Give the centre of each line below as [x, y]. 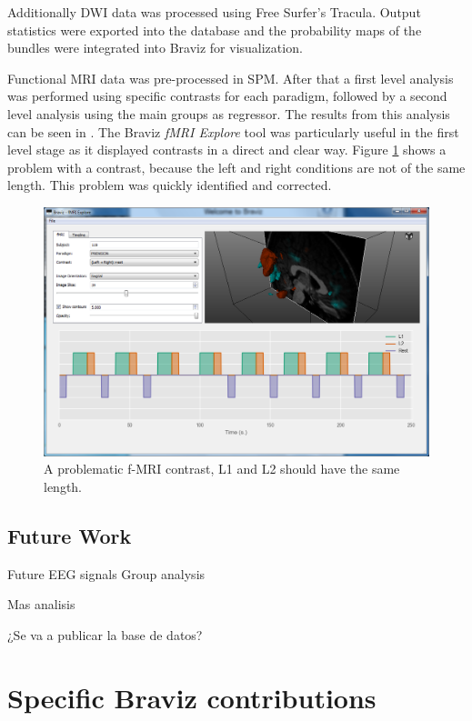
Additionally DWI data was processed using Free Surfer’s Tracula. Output [214, 12]
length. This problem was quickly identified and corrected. [170, 185]
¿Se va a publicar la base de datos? [105, 634]
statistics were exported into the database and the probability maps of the [215, 30]
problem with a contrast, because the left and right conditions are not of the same [236, 167]
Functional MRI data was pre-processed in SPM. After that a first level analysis [231, 78]
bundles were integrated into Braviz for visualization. [155, 48]
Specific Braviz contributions [192, 697]
